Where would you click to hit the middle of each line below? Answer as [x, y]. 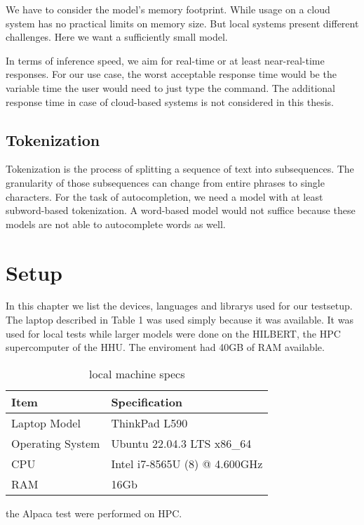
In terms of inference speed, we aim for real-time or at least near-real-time [165, 60]
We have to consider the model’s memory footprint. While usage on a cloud [168, 9]
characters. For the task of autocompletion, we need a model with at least [164, 196]
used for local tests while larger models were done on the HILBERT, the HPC [173, 333]
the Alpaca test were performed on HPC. [94, 513]
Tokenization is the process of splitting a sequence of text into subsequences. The [180, 169]
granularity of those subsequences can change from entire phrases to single [165, 182]
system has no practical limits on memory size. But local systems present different [182, 23]
